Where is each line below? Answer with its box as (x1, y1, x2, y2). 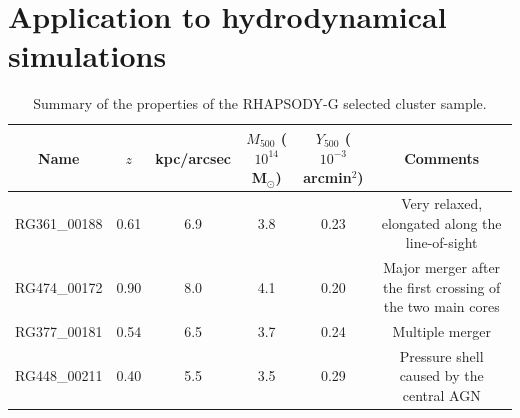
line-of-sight (405, 232, 478, 253)
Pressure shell (399, 345, 484, 366)
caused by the (399, 365, 484, 386)
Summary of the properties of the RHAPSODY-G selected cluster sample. (33, 93, 487, 114)
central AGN (402, 385, 481, 406)
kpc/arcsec (155, 147, 231, 168)
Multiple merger (392, 321, 491, 341)
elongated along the (381, 212, 502, 233)
